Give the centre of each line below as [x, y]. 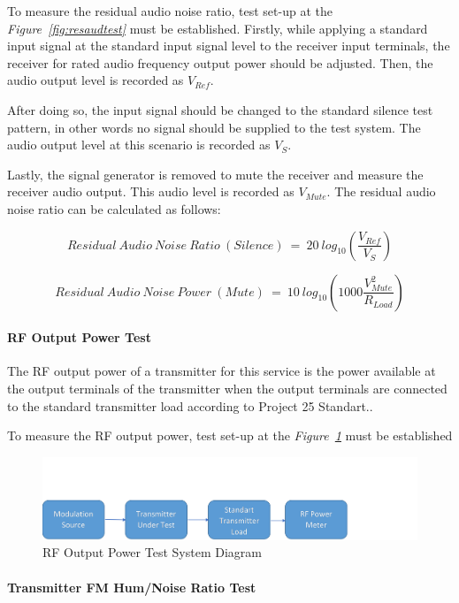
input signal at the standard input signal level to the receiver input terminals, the [229, 46]
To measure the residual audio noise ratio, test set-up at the [170, 11]
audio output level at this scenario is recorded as [139, 145]
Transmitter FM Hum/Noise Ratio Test [132, 587]
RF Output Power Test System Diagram [152, 552]
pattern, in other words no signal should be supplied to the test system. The [214, 127]
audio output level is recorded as [96, 80]
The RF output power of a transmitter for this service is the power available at [222, 371]
